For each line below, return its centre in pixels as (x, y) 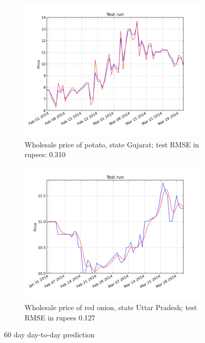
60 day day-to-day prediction (49, 335)
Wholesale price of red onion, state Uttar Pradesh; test (111, 307)
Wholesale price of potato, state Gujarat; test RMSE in (112, 144)
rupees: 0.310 (45, 154)
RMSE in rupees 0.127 (60, 317)
